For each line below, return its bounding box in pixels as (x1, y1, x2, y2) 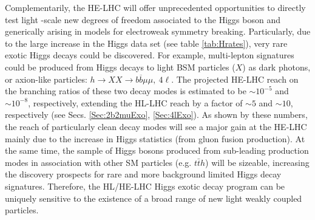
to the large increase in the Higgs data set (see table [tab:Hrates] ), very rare (5, 36, 288, 49)
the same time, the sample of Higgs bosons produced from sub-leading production (5, 144, 309, 157)
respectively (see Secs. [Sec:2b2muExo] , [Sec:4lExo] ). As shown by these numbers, (5, 108, 308, 121)
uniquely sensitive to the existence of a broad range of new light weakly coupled (5, 191, 302, 204)
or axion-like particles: (5, 72, 87, 85)
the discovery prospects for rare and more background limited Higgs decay (5, 168, 282, 180)
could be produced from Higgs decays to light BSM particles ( (5, 60, 235, 73)
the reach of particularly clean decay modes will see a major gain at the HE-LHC (5, 120, 307, 132)
